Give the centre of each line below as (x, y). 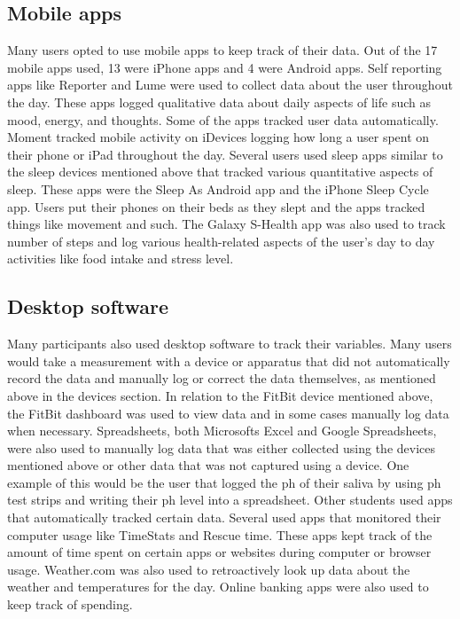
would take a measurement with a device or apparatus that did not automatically (229, 360)
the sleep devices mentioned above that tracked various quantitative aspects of (220, 172)
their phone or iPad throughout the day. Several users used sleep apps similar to (225, 154)
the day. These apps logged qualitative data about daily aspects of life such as (219, 102)
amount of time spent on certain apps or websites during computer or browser (219, 552)
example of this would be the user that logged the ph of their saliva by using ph (224, 482)
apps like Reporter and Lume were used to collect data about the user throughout (230, 85)
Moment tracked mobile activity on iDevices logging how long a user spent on (218, 137)
